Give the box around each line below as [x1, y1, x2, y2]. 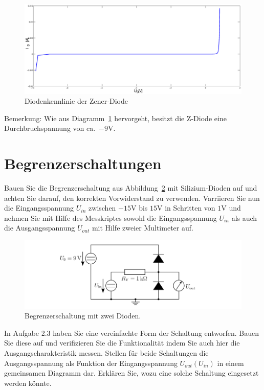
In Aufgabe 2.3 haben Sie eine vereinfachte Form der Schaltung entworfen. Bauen [4, 327, 259, 338]
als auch [231, 212, 257, 223]
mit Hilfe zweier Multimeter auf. [92, 222, 193, 233]
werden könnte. [4, 377, 52, 388]
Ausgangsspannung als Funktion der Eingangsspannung [4, 357, 178, 368]
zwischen [89, 202, 116, 213]
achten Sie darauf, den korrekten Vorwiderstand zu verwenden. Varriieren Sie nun [4, 192, 260, 203]
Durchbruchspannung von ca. [4, 123, 96, 133]
